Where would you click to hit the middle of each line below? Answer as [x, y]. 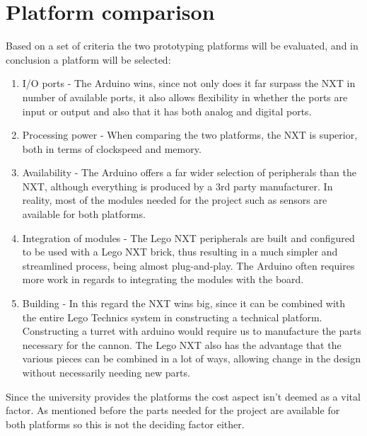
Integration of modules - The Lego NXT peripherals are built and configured [188, 237]
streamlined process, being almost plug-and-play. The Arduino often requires [188, 265]
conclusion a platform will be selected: [88, 59]
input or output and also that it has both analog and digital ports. [167, 111]
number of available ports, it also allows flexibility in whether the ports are [185, 97]
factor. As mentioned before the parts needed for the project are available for [173, 410]
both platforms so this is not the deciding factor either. [125, 424]
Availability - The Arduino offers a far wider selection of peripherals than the [190, 172]
